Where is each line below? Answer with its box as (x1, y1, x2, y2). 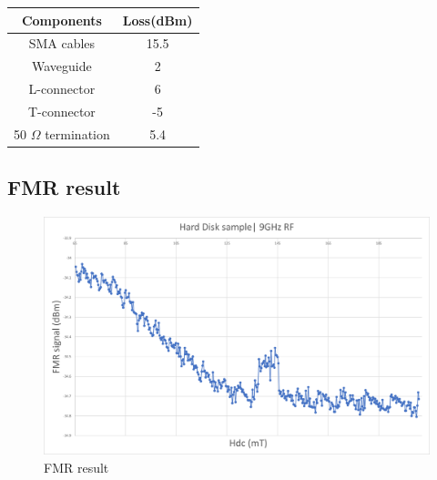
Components (21, 10, 102, 29)
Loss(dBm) (122, 10, 193, 29)
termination (45, 124, 110, 143)
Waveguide (32, 56, 92, 76)
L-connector (28, 79, 96, 98)
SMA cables (28, 34, 96, 53)
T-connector (27, 101, 96, 120)
